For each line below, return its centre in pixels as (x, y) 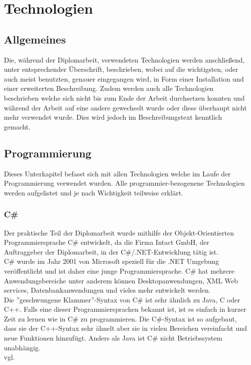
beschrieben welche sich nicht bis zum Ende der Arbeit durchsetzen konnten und (124, 97)
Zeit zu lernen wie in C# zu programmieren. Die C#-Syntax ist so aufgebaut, (120, 318)
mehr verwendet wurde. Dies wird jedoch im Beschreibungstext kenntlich (113, 117)
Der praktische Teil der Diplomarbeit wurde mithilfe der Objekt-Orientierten (119, 232)
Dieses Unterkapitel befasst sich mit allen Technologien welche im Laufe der (117, 173)
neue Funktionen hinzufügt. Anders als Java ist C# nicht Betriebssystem (113, 338)
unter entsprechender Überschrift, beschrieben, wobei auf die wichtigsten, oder (121, 69)
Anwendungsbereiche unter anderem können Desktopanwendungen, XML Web (121, 280)
